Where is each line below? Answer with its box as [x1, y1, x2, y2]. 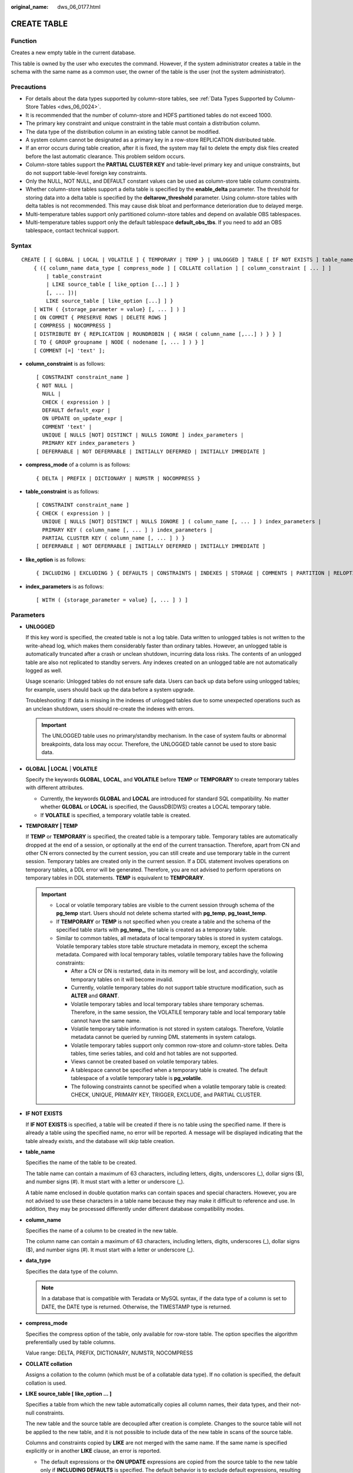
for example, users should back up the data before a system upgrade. [25, 686, 195, 693]
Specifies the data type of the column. [25, 1267, 119, 1275]
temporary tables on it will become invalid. [71, 976, 174, 983]
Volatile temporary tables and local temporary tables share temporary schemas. [71, 1000, 264, 1008]
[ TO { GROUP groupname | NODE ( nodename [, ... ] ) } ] [33, 339, 205, 346]
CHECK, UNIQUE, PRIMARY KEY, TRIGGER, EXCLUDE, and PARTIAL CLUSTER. [71, 1091, 262, 1098]
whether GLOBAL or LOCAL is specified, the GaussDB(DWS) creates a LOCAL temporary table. [40, 803, 271, 810]
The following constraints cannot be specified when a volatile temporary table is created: [71, 1083, 287, 1090]
